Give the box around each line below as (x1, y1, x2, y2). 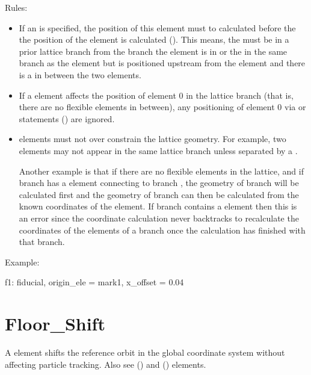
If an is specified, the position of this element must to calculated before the (19, 21, 296, 34)
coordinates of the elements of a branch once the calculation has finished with (19, 223, 306, 236)
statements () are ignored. (19, 112, 115, 125)
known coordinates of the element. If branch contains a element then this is (19, 200, 297, 212)
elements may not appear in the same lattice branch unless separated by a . (19, 144, 298, 157)
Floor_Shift (5, 311, 105, 336)
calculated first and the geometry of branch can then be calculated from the (19, 188, 299, 200)
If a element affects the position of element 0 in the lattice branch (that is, (19, 88, 294, 101)
